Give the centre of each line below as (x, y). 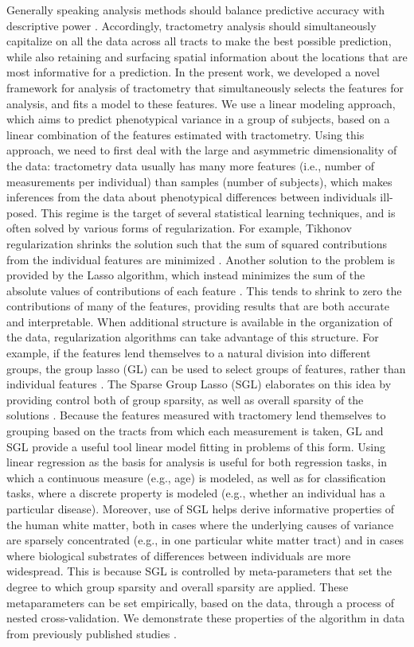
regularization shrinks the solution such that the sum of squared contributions (197, 243)
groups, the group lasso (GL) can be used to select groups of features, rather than (206, 368)
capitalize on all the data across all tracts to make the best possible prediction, (199, 41)
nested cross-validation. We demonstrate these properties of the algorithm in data (206, 618)
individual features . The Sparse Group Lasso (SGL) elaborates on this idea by (199, 384)
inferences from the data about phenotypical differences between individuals (191, 197)
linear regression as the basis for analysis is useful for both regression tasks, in (197, 462)
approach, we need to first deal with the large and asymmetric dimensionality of (202, 150)
